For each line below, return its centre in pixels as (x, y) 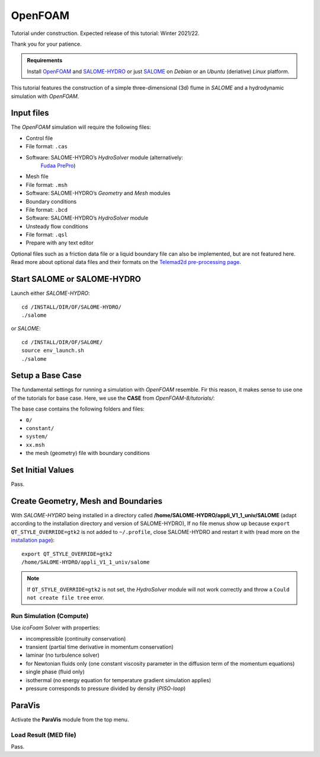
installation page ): (33, 540)
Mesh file (37, 176)
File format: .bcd (47, 209)
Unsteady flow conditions (57, 226)
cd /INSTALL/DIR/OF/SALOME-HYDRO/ (71, 307)
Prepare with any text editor (60, 243)
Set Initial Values (42, 470)
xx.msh (35, 445)
